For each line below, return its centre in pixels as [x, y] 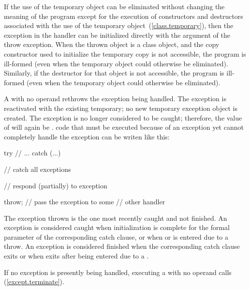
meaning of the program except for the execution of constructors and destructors [124, 16]
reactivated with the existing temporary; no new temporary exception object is [121, 108]
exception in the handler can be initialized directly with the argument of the [117, 35]
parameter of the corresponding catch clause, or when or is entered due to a [116, 237]
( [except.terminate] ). [34, 282]
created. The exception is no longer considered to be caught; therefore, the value [123, 117]
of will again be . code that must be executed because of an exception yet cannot [124, 127]
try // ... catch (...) [32, 153]
